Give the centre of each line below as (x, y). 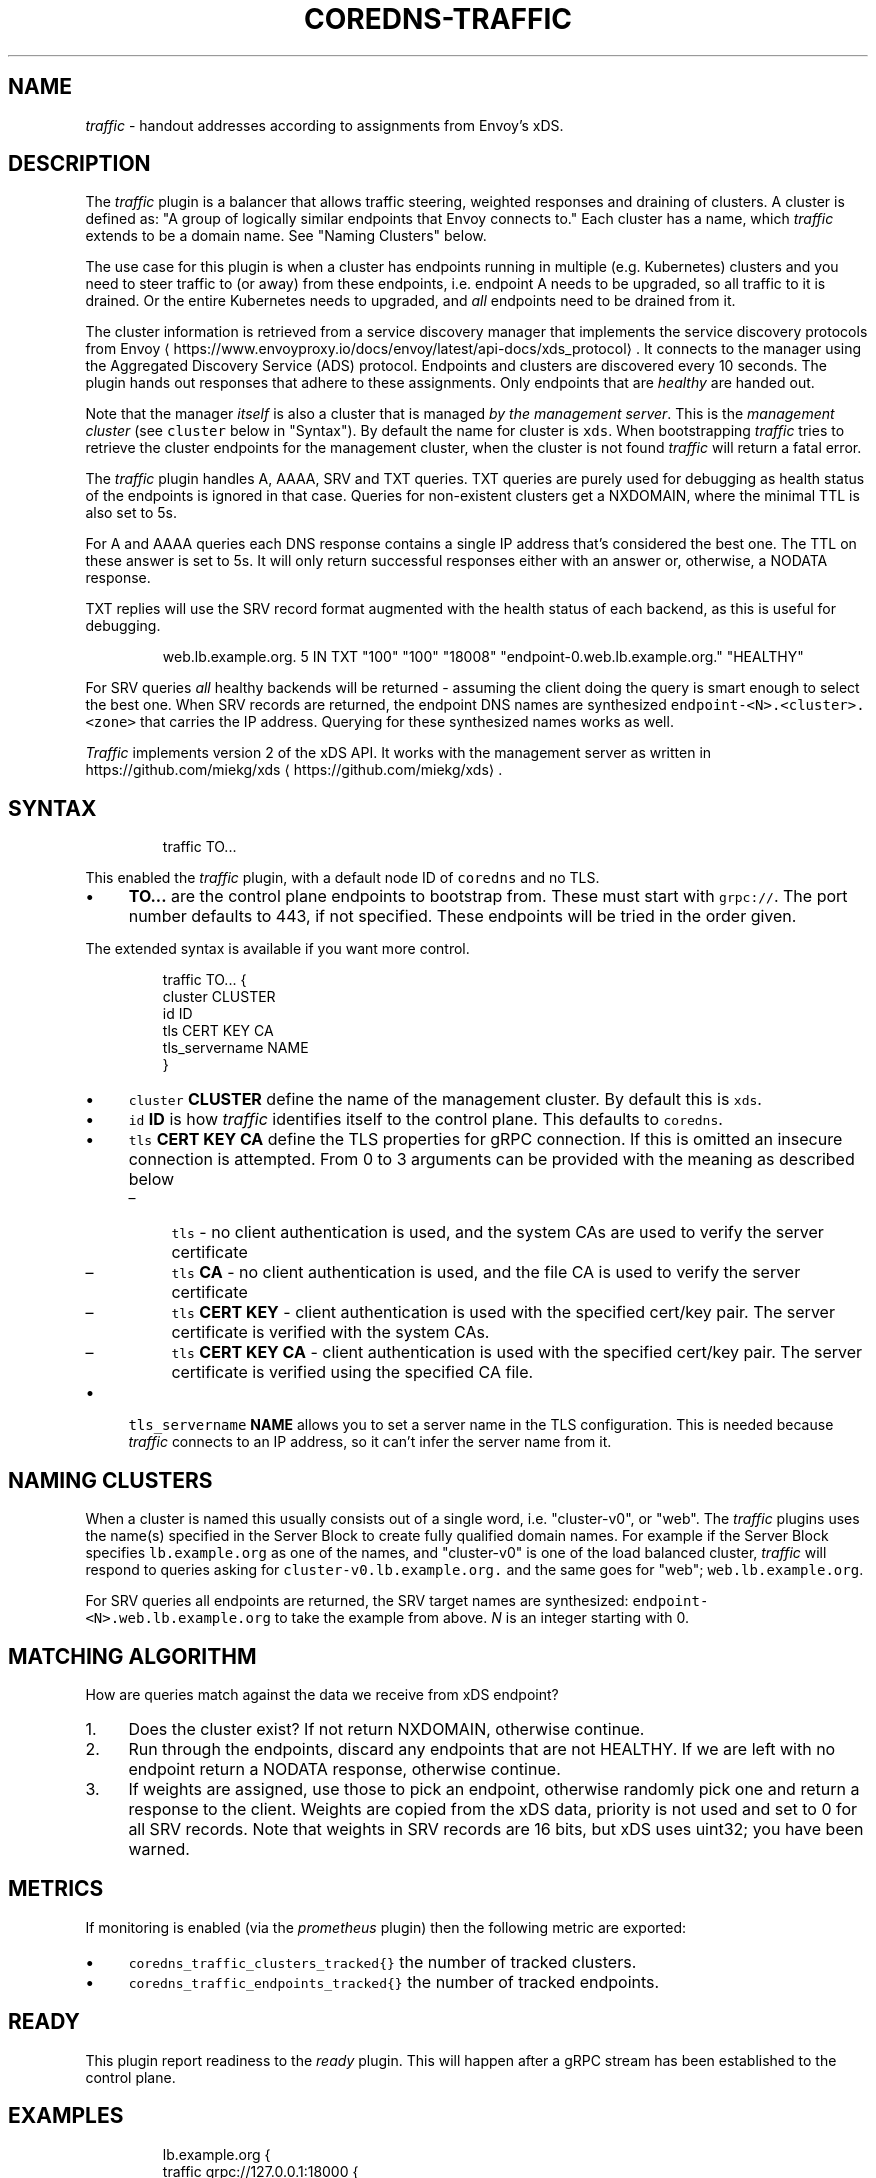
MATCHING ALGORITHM (132, 1656)
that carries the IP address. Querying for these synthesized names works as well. (406, 722)
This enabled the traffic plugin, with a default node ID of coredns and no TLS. (342, 878)
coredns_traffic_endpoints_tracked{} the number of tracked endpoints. (394, 1981)
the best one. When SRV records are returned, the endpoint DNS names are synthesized (376, 705)
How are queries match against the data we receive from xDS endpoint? (322, 1694)
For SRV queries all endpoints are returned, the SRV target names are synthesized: (357, 1601)
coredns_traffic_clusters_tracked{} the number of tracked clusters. (382, 1961)
